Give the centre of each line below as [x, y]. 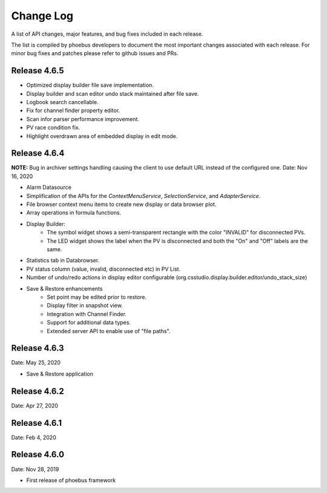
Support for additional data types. [89, 323]
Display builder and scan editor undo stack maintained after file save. [113, 93]
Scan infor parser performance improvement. [83, 119]
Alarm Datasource [49, 187]
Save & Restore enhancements [64, 288]
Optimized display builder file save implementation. [90, 85]
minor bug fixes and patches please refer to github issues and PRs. [95, 53]
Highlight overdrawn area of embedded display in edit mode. [102, 136]
